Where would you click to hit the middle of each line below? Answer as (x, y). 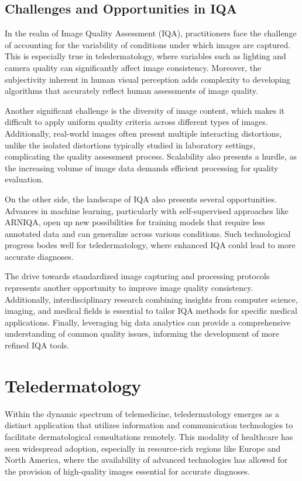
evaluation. (24, 179)
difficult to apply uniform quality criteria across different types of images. (136, 122)
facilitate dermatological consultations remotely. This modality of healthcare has (149, 436)
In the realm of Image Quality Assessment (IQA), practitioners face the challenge (151, 33)
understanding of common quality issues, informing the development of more (142, 333)
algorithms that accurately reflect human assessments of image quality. (131, 91)
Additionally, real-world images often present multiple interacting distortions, (143, 133)
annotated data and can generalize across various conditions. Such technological (148, 233)
